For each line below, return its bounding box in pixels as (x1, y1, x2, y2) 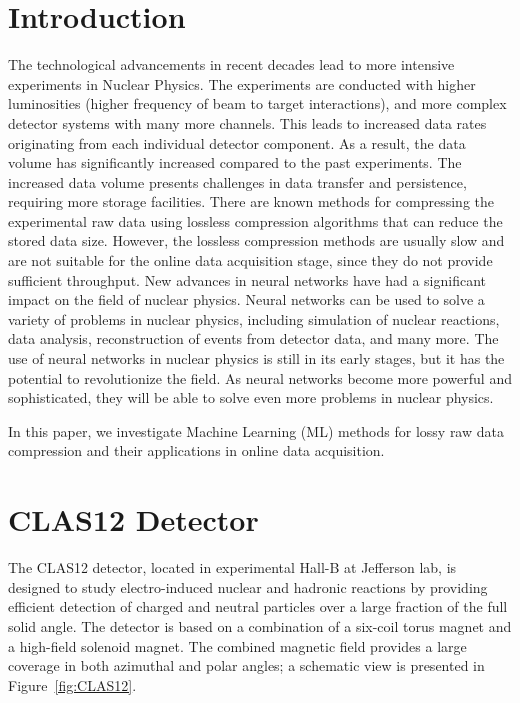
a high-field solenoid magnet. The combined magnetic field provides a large (8, 635, 467, 656)
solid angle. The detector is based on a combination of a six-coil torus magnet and (8, 615, 512, 636)
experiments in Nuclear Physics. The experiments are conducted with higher (8, 73, 476, 94)
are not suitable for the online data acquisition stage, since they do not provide (8, 250, 493, 271)
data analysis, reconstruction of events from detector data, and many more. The (8, 328, 499, 349)
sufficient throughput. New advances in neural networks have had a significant (8, 269, 486, 290)
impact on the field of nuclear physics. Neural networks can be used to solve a (8, 289, 485, 310)
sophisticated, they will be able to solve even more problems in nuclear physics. (8, 387, 494, 408)
